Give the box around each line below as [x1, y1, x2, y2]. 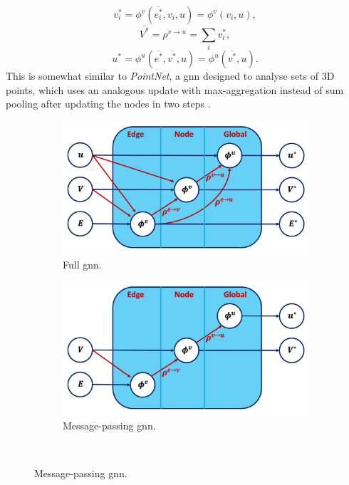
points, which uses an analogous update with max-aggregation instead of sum [6, 82, 344, 97]
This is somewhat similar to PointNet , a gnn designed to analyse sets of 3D [6, 68, 335, 83]
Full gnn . [63, 256, 102, 271]
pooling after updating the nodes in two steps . [6, 96, 211, 111]
